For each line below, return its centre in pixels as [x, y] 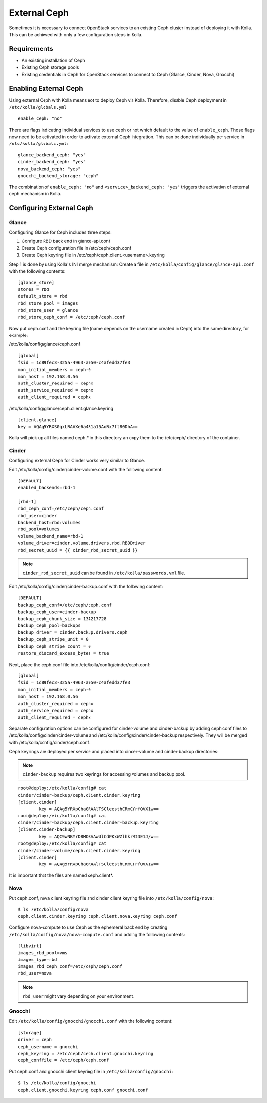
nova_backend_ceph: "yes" [49, 169]
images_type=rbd [38, 959]
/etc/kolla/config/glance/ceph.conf [45, 344]
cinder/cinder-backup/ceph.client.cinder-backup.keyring [89, 823]
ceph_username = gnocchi [48, 1046]
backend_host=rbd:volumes [49, 523]
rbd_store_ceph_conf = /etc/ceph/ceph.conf [71, 317]
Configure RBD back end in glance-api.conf [66, 241]
